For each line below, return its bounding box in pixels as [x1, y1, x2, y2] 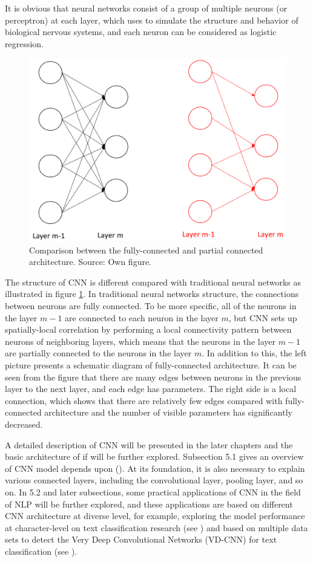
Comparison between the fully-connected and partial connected [29, 243, 263, 256]
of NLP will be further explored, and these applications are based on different [5, 497, 293, 510]
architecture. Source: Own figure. [29, 255, 152, 268]
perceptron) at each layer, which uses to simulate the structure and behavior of [5, 13, 298, 26]
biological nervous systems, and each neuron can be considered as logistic [5, 25, 277, 38]
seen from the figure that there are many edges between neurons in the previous [5, 370, 301, 383]
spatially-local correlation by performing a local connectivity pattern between [5, 323, 292, 336]
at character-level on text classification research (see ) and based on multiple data [5, 521, 308, 534]
